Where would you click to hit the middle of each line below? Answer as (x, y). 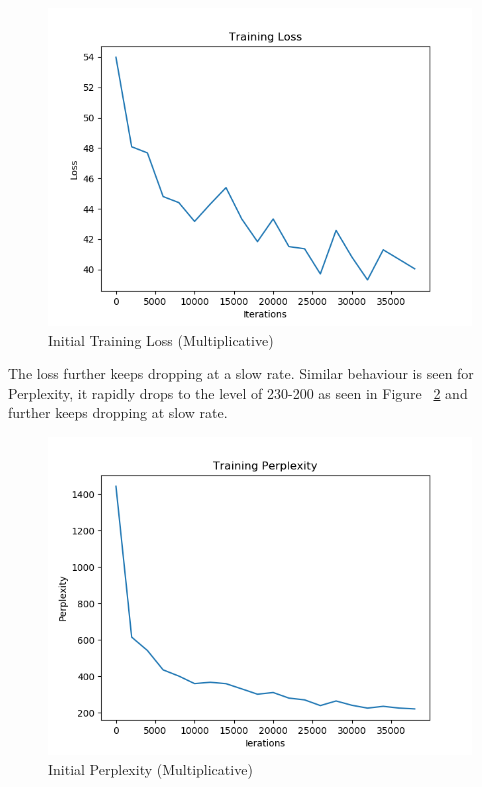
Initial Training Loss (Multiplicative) (161, 339)
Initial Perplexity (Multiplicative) (150, 768)
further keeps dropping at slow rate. (118, 412)
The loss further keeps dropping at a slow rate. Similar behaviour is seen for (241, 373)
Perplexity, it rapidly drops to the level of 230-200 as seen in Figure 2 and (238, 392)
